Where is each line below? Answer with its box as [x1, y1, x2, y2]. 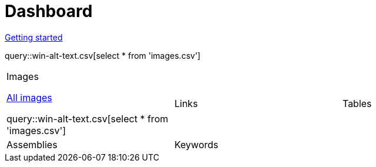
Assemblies [6, 138, 58, 151]
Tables [342, 97, 372, 109]
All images [6, 91, 52, 103]
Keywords [174, 138, 219, 151]
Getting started [5, 32, 63, 42]
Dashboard [5, 1, 93, 21]
